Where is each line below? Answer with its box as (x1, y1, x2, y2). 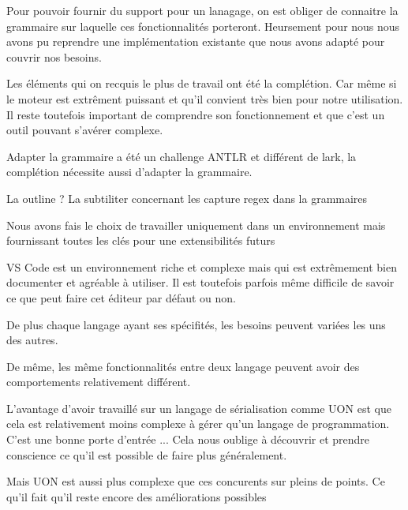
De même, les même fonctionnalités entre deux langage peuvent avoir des (6, 358, 360, 374)
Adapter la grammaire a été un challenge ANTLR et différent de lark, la (6, 148, 357, 164)
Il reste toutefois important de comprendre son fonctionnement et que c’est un (6, 106, 385, 122)
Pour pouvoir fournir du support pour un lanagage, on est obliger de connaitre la (6, 2, 399, 18)
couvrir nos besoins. (6, 48, 102, 65)
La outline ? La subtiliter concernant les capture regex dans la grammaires (6, 189, 368, 206)
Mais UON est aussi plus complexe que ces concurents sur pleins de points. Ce (6, 473, 385, 489)
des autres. (6, 332, 58, 348)
